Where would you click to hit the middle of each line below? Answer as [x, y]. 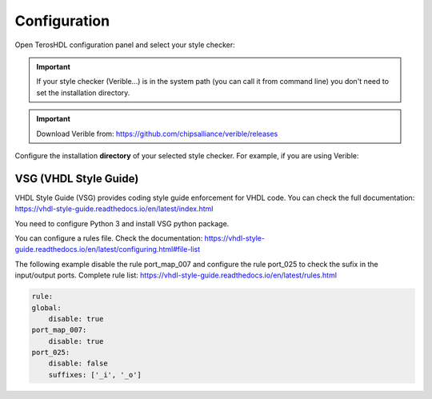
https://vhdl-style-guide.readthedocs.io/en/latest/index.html [114, 209]
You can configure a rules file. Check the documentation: [109, 238]
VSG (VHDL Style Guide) [77, 179]
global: [46, 307]
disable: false [78, 363]
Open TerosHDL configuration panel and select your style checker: [125, 45]
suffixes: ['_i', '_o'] [95, 375]
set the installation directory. [83, 93]
